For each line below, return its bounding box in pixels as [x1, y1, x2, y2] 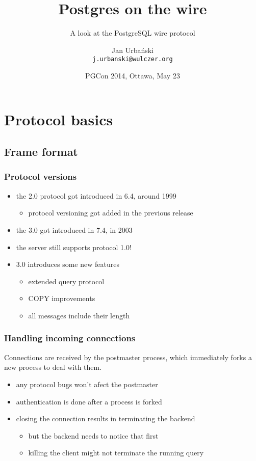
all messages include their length [28, 310, 130, 320]
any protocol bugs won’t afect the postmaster [16, 378, 158, 389]
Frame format [4, 144, 78, 159]
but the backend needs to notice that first [28, 430, 159, 441]
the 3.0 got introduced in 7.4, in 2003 [16, 224, 133, 235]
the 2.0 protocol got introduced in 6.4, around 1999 [16, 190, 176, 201]
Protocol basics [4, 109, 113, 129]
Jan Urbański [112, 44, 153, 55]
